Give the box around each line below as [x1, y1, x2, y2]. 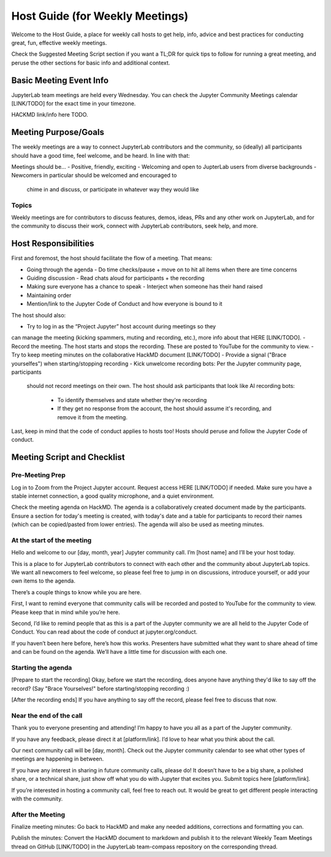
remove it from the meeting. [57, 413, 128, 421]
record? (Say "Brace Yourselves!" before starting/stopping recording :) [11, 684, 190, 692]
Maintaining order [26, 292, 72, 299]
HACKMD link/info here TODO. [11, 111, 88, 118]
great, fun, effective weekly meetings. [11, 39, 107, 46]
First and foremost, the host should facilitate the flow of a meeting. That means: [11, 255, 213, 262]
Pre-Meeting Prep [11, 471, 66, 479]
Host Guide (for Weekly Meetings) [11, 9, 189, 23]
